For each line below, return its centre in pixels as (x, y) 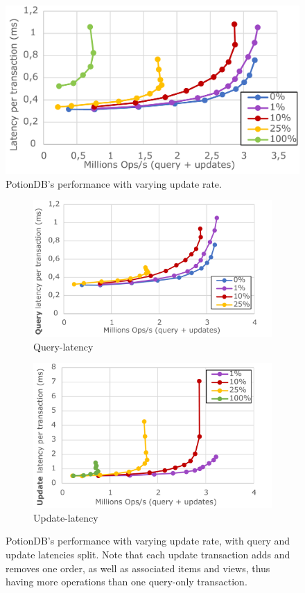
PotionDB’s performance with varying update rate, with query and (148, 541)
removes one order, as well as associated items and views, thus (138, 568)
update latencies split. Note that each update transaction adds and (148, 555)
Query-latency (63, 346)
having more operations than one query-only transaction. (127, 582)
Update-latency (66, 517)
